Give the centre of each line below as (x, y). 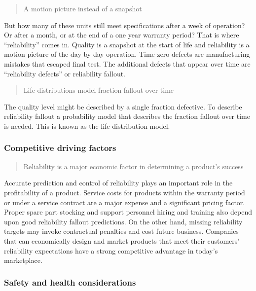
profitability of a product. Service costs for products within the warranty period (125, 192)
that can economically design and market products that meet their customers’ (122, 240)
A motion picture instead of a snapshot (83, 8)
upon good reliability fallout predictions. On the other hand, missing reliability (123, 221)
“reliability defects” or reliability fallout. (65, 73)
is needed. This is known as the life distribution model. (87, 126)
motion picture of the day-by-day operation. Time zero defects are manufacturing (127, 54)
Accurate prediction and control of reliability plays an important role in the (118, 183)
